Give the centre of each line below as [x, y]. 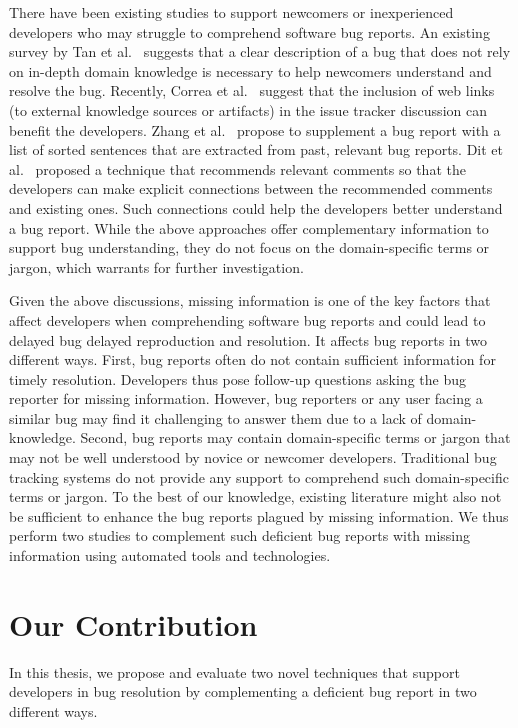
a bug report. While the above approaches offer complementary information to [249, 227]
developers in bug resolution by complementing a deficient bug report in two [243, 691]
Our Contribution [133, 623]
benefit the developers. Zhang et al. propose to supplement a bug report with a [255, 129]
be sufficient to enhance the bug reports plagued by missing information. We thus [259, 515]
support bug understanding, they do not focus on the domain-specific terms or [249, 247]
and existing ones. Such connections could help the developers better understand [256, 207]
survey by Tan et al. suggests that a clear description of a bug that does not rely [260, 51]
